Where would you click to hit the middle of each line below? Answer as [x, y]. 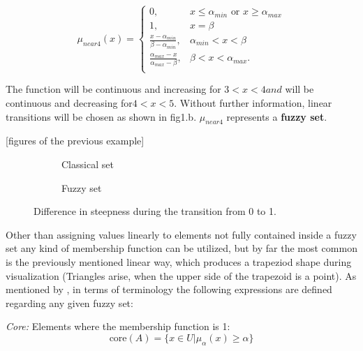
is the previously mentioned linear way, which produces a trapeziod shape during [179, 262]
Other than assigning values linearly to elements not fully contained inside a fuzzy [181, 234]
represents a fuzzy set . [277, 116]
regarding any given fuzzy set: [69, 303]
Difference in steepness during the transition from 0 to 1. [155, 211]
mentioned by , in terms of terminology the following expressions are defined [169, 289]
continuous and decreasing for [69, 103]
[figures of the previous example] [75, 141]
